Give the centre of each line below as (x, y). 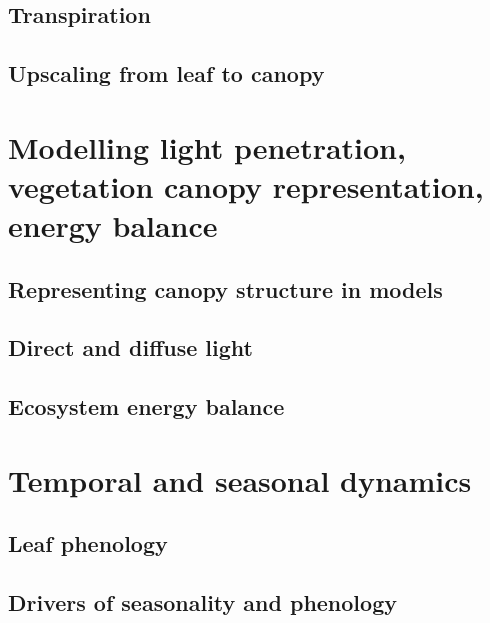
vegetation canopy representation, (246, 185)
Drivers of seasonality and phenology (202, 602)
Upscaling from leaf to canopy (166, 73)
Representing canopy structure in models (225, 288)
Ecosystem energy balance (146, 406)
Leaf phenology (88, 543)
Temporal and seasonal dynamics (240, 479)
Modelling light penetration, (207, 146)
